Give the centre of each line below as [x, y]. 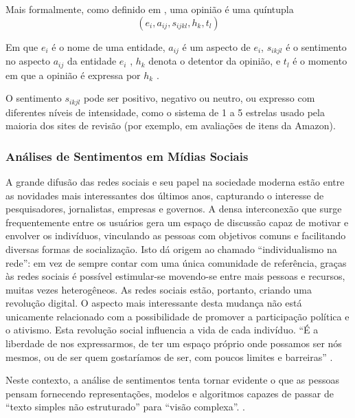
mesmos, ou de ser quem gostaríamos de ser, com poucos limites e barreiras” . [169, 356]
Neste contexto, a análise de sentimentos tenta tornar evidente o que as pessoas [172, 380]
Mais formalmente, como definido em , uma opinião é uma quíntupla [150, 9]
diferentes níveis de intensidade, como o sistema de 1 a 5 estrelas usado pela [165, 112]
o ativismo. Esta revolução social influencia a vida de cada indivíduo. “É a [162, 330]
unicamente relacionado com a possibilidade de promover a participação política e [177, 316]
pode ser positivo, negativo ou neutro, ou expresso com [199, 98]
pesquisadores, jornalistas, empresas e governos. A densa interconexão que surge [174, 209]
